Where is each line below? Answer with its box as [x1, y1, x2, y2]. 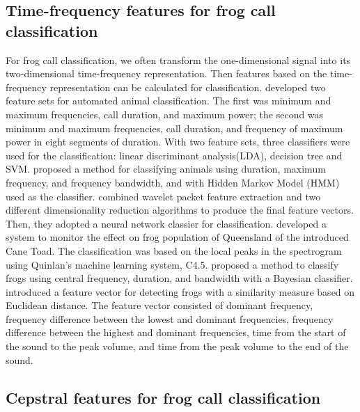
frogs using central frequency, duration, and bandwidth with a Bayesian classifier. [6, 271, 353, 285]
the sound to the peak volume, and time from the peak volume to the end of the [6, 339, 349, 354]
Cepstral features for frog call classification [6, 386, 321, 408]
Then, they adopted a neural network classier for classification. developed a [6, 216, 327, 230]
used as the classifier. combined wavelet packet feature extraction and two [6, 189, 321, 203]
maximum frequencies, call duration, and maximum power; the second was [6, 106, 324, 121]
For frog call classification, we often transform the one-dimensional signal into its [6, 52, 351, 67]
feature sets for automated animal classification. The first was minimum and [6, 93, 331, 108]
